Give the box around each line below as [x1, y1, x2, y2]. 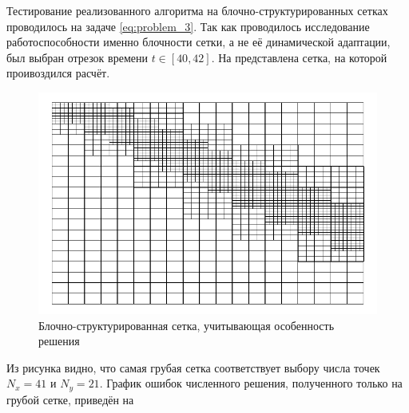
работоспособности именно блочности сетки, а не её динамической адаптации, [6, 33, 391, 50]
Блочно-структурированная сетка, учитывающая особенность [38, 317, 335, 333]
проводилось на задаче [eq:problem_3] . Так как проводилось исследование [6, 18, 370, 34]
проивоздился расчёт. [6, 65, 110, 81]
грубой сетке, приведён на [6, 391, 134, 407]
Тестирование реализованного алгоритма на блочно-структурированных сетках [6, 2, 388, 18]
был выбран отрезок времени [6, 49, 148, 65]
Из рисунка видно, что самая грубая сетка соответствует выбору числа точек [6, 359, 380, 376]
